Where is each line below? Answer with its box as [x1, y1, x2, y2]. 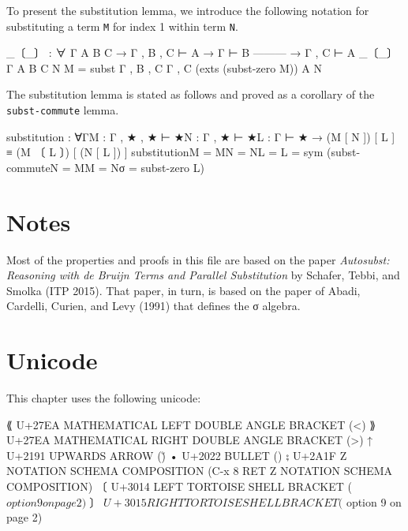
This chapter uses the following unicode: [6, 390, 201, 406]
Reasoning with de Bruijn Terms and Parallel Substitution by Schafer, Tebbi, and [6, 267, 400, 283]
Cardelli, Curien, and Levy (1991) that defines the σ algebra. [6, 297, 301, 314]
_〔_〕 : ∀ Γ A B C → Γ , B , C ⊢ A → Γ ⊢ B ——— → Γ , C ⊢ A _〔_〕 [6, 44, 398, 61]
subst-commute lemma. [6, 102, 119, 118]
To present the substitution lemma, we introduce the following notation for [6, 2, 369, 18]
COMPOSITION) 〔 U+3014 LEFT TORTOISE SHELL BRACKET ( [6, 478, 352, 495]
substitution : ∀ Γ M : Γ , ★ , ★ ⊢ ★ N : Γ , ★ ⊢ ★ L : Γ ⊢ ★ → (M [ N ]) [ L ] [6, 128, 395, 144]
